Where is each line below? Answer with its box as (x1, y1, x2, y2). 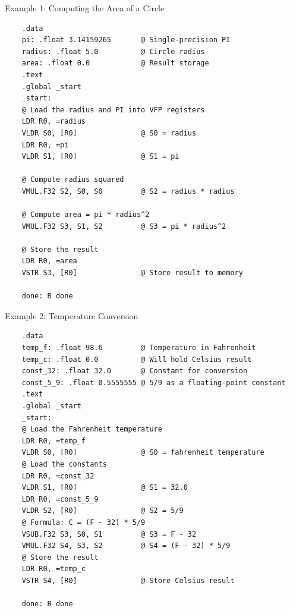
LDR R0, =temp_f (21, 436, 86, 445)
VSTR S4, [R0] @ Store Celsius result (21, 576, 235, 585)
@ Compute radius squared (21, 175, 124, 184)
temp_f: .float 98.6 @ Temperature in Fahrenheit (21, 344, 256, 352)
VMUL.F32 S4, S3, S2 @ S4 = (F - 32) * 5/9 (21, 541, 231, 550)
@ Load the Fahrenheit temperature (21, 425, 162, 434)
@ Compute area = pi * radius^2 (21, 210, 150, 219)
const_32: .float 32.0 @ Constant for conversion (21, 367, 248, 376)
